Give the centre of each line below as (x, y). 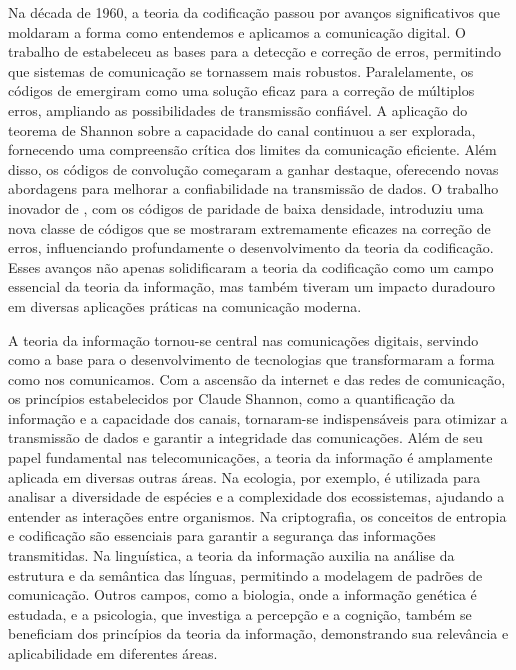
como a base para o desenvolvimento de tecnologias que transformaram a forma (251, 359)
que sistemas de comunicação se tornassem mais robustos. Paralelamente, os (241, 70)
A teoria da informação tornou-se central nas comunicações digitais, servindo (243, 339)
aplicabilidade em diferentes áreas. (113, 653)
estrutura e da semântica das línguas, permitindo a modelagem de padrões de (245, 574)
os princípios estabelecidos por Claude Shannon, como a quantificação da (231, 398)
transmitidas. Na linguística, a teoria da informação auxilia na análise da (231, 555)
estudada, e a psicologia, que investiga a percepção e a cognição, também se (240, 613)
